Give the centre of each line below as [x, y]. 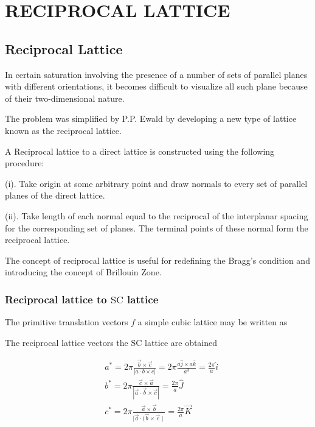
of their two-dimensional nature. [65, 98]
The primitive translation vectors [67, 322]
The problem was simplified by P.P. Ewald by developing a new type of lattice [151, 118]
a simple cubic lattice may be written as [213, 322]
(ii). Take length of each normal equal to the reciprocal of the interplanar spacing [157, 215]
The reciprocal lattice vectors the [67, 342]
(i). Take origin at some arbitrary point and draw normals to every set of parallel [156, 183]
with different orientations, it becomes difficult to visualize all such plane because [156, 86]
